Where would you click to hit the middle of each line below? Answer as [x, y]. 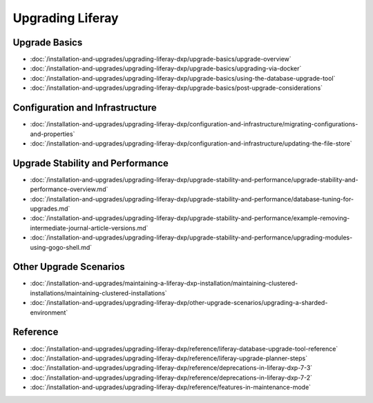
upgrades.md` [50, 208]
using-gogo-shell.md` [61, 247]
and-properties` [52, 134]
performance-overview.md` [69, 189]
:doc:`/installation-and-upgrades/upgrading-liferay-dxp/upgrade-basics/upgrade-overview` [161, 59]
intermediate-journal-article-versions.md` [89, 228]
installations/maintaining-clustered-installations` [98, 293]
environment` [49, 312]
